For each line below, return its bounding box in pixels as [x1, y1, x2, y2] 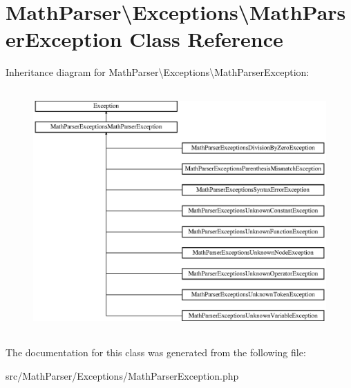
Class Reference [129, 25, 283, 53]
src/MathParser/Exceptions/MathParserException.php [6, 368, 239, 382]
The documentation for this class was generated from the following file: [6, 345, 306, 360]
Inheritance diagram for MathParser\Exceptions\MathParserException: [6, 65, 310, 79]
